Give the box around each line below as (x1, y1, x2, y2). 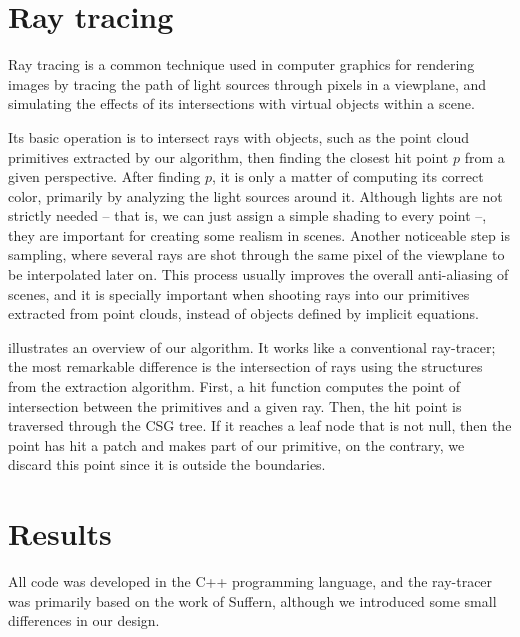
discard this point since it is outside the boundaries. (8, 454, 326, 475)
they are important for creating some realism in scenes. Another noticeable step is (8, 224, 510, 245)
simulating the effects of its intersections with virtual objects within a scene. (8, 93, 475, 114)
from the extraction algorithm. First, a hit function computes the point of (8, 376, 461, 397)
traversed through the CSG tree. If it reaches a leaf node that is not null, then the (8, 415, 512, 436)
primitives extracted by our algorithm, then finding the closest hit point (8, 146, 449, 167)
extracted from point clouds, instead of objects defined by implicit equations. (8, 303, 479, 324)
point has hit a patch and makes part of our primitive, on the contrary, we (8, 434, 465, 455)
